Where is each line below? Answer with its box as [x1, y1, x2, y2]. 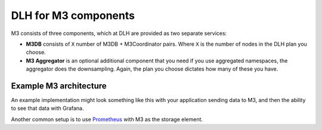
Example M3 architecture [11, 81, 107, 91]
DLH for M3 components [11, 9, 135, 22]
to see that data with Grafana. [11, 104, 84, 112]
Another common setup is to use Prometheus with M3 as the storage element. [11, 116, 203, 123]
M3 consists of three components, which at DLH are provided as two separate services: [11, 30, 227, 37]
